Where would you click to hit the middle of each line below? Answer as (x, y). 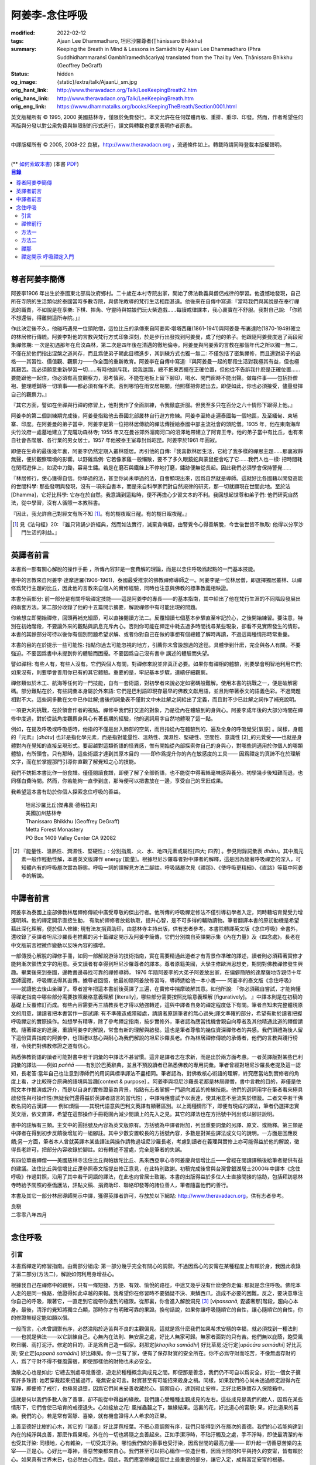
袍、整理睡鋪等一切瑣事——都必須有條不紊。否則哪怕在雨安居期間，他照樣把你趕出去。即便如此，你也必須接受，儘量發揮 (157, 386)
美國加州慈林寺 (43, 813)
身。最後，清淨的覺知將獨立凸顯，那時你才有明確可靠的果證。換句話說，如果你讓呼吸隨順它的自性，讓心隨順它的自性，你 (157, 1309)
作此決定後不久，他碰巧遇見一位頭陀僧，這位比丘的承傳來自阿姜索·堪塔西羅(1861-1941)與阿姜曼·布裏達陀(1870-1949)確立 (156, 329)
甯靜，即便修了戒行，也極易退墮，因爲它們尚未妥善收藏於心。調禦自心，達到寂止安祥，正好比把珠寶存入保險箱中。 (149, 1388)
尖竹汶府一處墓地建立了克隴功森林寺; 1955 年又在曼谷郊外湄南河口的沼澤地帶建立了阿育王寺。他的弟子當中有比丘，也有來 (157, 432)
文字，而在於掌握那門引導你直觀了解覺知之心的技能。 (75, 762)
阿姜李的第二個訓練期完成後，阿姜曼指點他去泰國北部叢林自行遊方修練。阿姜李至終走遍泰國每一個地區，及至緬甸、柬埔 (154, 415)
